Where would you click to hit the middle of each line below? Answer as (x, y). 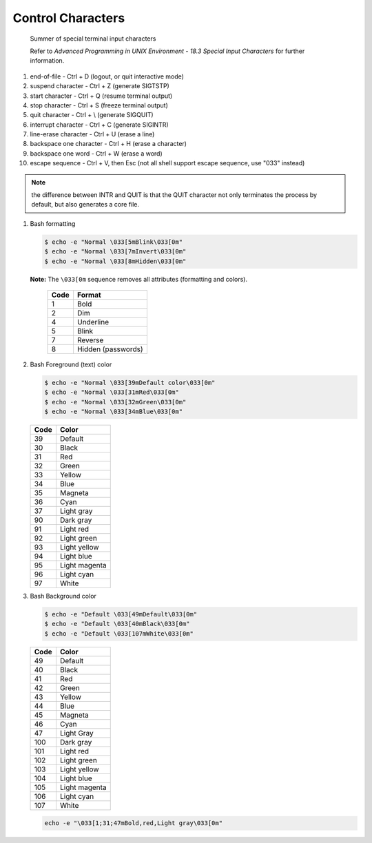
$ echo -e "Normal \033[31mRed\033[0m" (112, 392)
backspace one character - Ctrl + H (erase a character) (108, 144)
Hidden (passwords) (110, 349)
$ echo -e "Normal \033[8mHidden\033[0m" (115, 261)
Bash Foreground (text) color (71, 364)
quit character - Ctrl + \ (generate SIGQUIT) (92, 115)
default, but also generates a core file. (85, 205)
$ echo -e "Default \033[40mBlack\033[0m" (117, 624)
